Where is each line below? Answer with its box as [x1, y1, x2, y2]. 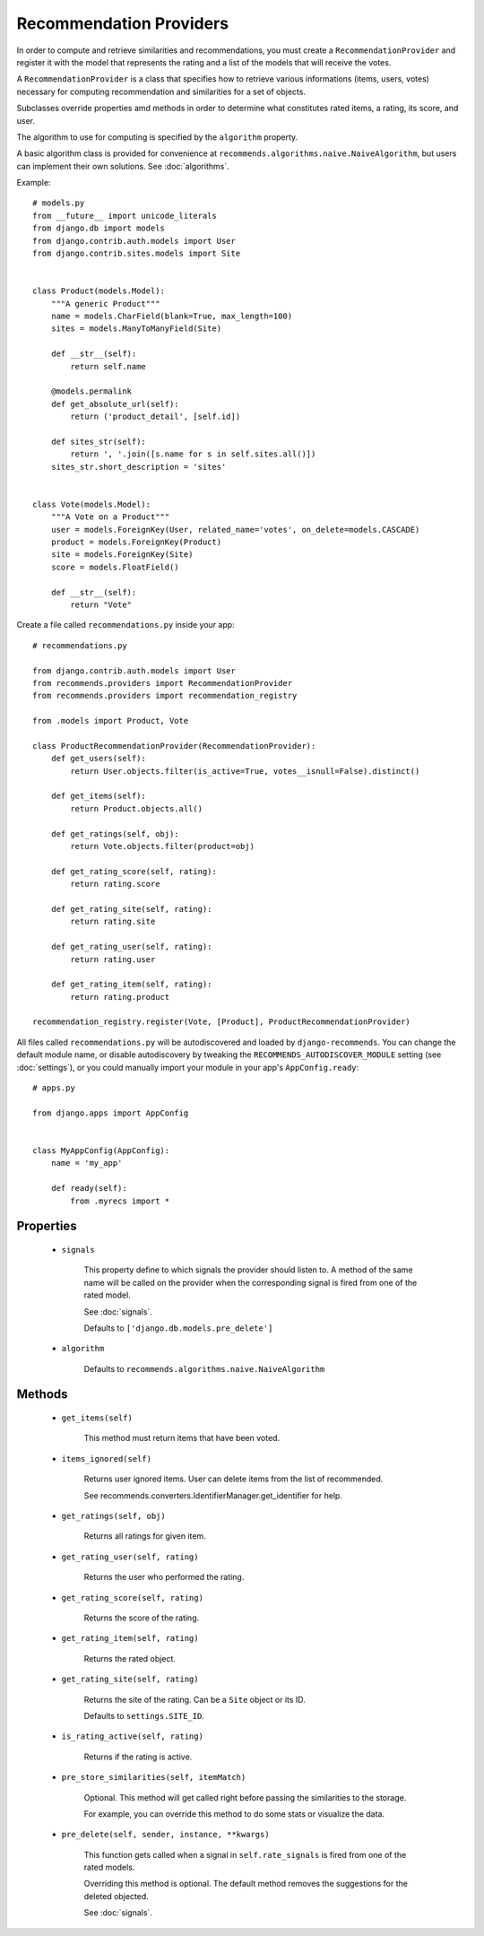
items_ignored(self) [61, 1454, 152, 1463]
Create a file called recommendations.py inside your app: [16, 620, 235, 630]
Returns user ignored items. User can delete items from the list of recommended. [83, 1473, 384, 1484]
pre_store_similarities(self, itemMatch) [61, 1772, 246, 1783]
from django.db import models [32, 223, 166, 233]
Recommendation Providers [16, 13, 229, 33]
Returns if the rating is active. [83, 1751, 193, 1762]
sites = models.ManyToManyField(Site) [50, 324, 222, 334]
